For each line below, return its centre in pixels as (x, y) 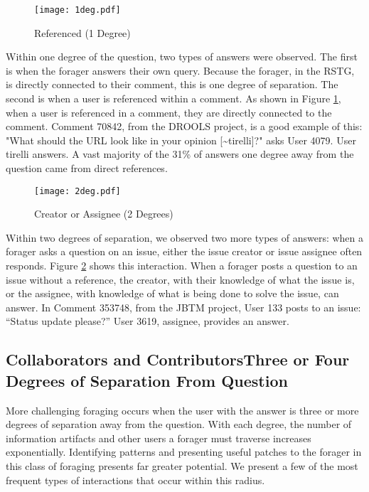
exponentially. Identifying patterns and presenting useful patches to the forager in (184, 452)
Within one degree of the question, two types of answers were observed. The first (182, 57)
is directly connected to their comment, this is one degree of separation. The (172, 84)
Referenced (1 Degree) (82, 32)
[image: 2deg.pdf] (77, 191)
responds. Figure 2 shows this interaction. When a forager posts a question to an (182, 266)
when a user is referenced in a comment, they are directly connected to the (169, 112)
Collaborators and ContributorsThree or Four (178, 359)
